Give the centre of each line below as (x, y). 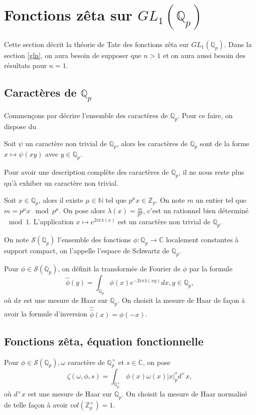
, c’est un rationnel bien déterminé (196, 211)
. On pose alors (82, 211)
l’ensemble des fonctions (94, 239)
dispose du (20, 126)
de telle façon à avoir (36, 405)
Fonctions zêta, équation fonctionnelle (104, 341)
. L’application (51, 222)
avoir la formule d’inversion (46, 314)
